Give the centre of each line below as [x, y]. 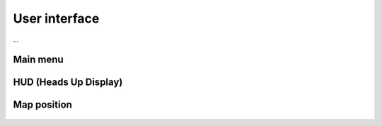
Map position [42, 105]
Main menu [38, 60]
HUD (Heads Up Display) [68, 82]
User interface [56, 18]
